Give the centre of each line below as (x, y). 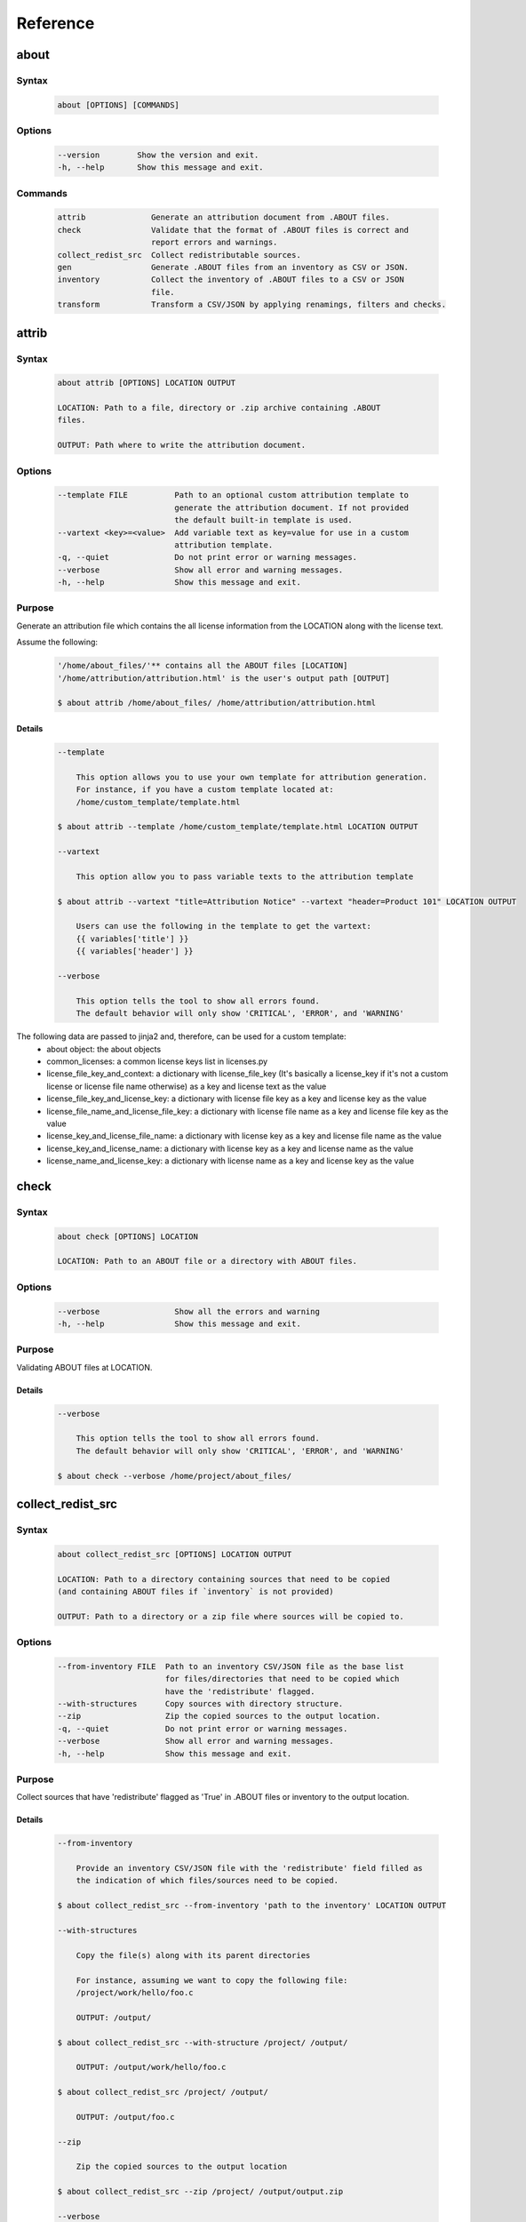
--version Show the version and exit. (158, 155)
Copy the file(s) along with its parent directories (193, 1955)
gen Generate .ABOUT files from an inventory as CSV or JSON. (233, 267)
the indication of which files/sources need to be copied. (207, 1881)
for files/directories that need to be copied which (282, 1679)
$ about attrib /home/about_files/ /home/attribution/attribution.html (217, 703)
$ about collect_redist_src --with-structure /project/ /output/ (203, 2042)
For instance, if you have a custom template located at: (205, 790)
